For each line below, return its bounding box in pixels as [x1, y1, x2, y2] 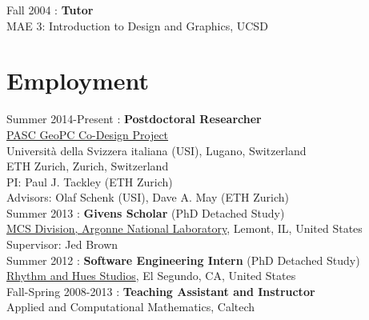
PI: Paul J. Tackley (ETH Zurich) [6, 173, 173, 190]
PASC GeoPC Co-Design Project [6, 126, 169, 142]
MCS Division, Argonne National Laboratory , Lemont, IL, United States [6, 220, 363, 237]
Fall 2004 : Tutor [6, 2, 94, 18]
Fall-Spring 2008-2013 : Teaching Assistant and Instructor [6, 282, 315, 299]
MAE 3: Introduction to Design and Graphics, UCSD [6, 17, 268, 34]
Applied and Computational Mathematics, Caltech [6, 298, 255, 315]
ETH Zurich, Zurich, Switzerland [6, 158, 169, 174]
